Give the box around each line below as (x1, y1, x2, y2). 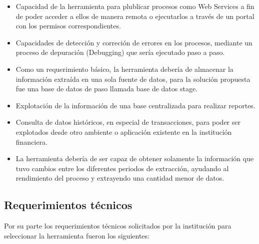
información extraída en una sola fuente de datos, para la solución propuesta (15, 73, 250, 84)
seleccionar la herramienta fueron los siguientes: (4, 230, 149, 241)
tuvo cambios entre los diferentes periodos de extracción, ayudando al (15, 163, 229, 173)
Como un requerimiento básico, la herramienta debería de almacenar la (15, 63, 233, 74)
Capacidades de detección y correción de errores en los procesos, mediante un (15, 37, 252, 47)
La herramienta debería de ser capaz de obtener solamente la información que (15, 153, 254, 164)
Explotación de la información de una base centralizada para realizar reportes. (15, 100, 255, 110)
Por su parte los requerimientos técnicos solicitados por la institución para (4, 221, 231, 231)
